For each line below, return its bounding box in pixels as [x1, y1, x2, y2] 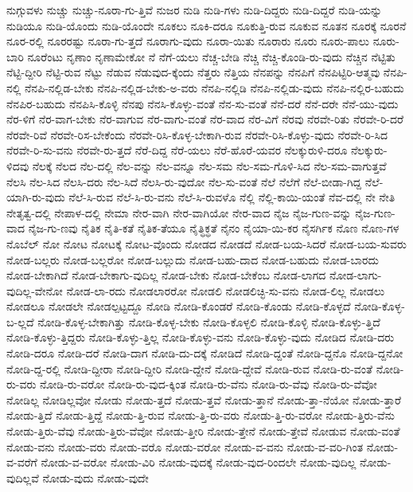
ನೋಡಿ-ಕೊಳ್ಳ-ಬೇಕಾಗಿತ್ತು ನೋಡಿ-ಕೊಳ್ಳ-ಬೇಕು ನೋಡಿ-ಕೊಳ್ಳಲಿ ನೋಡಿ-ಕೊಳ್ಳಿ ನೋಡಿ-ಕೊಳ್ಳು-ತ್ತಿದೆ [37, 313, 380, 330]
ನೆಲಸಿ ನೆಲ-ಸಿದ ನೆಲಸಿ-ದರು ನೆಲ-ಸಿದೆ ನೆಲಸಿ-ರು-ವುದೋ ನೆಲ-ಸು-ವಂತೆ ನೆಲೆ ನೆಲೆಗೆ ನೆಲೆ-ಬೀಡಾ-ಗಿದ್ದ [6, 173, 362, 189]
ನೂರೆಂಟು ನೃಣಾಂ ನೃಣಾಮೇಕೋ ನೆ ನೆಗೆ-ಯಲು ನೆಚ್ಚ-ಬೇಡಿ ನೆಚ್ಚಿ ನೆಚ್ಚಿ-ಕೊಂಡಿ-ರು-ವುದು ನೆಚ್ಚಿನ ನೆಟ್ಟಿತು [27, 48, 395, 64]
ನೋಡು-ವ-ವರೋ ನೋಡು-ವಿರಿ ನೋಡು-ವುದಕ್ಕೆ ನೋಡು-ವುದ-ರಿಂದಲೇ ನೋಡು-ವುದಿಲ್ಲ [41, 454, 357, 471]
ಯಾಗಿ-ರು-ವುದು [6, 189, 65, 205]
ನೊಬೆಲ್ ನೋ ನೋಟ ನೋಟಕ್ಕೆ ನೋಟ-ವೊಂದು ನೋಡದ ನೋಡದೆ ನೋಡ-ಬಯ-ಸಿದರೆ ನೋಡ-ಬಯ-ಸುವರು [6, 235, 407, 252]
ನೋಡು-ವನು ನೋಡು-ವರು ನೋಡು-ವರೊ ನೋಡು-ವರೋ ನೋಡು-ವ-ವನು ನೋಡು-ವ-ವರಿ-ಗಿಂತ [6, 438, 364, 455]
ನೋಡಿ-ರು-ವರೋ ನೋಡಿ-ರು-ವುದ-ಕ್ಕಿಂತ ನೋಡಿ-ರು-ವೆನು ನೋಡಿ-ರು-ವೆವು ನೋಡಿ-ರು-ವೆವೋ [40, 376, 377, 392]
